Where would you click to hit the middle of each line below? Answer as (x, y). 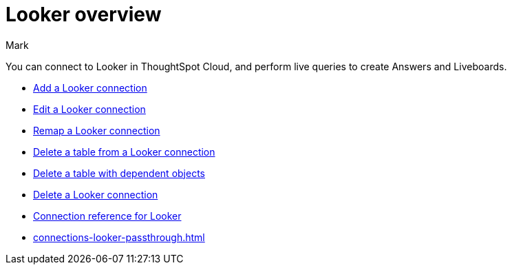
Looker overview (84, 14)
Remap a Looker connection (97, 130)
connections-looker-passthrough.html (119, 237)
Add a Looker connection (90, 87)
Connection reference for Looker (107, 216)
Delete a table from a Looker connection (124, 152)
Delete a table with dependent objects (119, 173)
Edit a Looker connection (89, 109)
